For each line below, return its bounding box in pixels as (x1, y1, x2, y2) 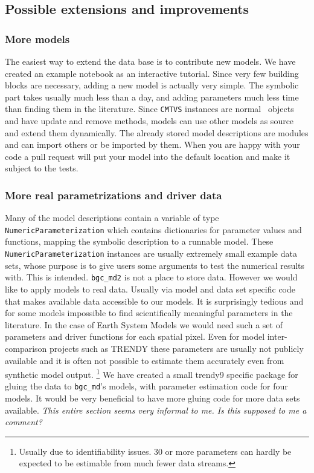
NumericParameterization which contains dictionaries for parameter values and (5, 223, 302, 236)
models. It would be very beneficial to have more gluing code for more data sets (5, 392, 300, 405)
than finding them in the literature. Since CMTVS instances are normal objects (5, 102, 294, 115)
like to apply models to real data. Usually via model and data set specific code (5, 282, 295, 295)
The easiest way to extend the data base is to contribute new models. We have (5, 55, 296, 67)
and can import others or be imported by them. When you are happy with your (5, 138, 300, 151)
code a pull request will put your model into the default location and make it (5, 150, 290, 162)
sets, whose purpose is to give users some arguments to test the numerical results (5, 259, 305, 271)
